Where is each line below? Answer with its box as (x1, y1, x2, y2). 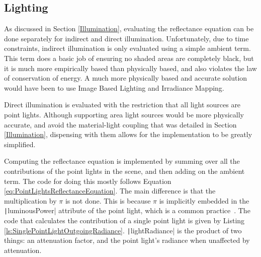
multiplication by (4, 195, 57, 206)
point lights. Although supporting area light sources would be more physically (4, 109, 244, 119)
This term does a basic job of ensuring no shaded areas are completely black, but (4, 52, 254, 63)
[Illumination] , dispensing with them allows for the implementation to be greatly (4, 129, 252, 140)
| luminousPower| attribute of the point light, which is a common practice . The (4, 205, 250, 216)
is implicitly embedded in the (159, 195, 249, 206)
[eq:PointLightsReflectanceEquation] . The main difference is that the (4, 185, 216, 196)
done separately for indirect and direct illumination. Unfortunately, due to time (4, 33, 249, 43)
